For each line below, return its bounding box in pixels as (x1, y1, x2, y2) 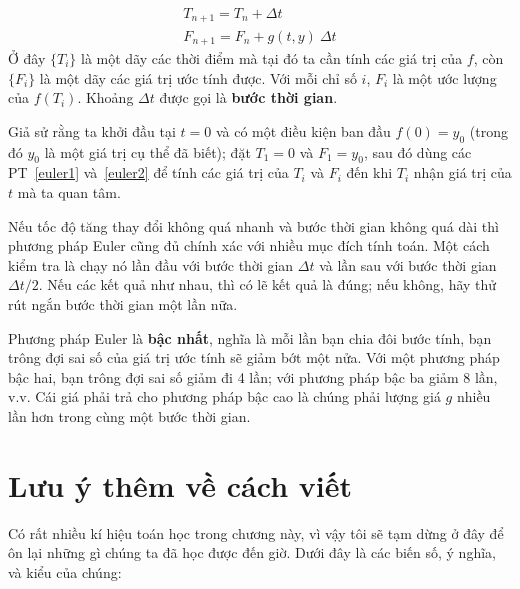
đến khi (346, 162, 393, 183)
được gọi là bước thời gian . (159, 87, 338, 108)
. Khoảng (77, 87, 134, 108)
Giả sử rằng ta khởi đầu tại (8, 120, 176, 141)
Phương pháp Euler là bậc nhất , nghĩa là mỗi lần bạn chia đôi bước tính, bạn (8, 327, 492, 348)
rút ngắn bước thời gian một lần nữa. (8, 293, 238, 314)
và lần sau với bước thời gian (319, 254, 497, 275)
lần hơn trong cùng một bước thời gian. (8, 405, 251, 426)
